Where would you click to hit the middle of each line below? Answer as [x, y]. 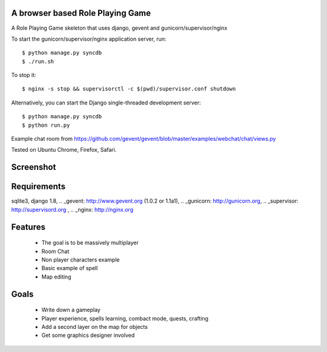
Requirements [38, 187]
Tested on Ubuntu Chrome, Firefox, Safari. [64, 150]
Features [28, 227]
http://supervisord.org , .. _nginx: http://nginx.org [72, 209]
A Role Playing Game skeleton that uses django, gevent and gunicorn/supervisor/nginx [119, 28]
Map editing [56, 277]
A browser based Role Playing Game [81, 13]
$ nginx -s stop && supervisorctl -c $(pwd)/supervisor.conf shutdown [129, 89]
